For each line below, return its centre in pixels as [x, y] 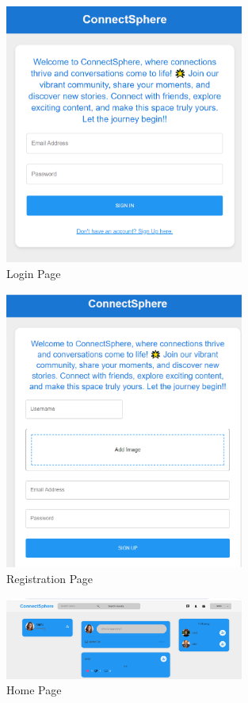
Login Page [34, 273]
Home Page [34, 690]
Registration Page [50, 578]
